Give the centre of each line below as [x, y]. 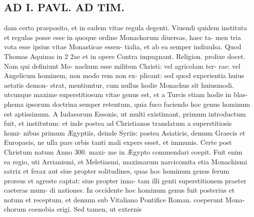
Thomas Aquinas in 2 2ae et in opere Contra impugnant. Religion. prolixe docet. [125, 56]
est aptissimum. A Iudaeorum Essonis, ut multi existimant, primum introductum [125, 113]
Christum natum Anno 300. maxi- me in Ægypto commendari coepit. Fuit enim [123, 151]
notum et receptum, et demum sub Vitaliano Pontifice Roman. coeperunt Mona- [124, 199]
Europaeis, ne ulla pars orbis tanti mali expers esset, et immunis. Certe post [118, 142]
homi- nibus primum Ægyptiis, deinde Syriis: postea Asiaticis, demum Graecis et [125, 132]
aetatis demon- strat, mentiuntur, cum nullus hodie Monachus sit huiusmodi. [119, 85]
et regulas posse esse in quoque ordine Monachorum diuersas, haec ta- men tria [123, 37]
